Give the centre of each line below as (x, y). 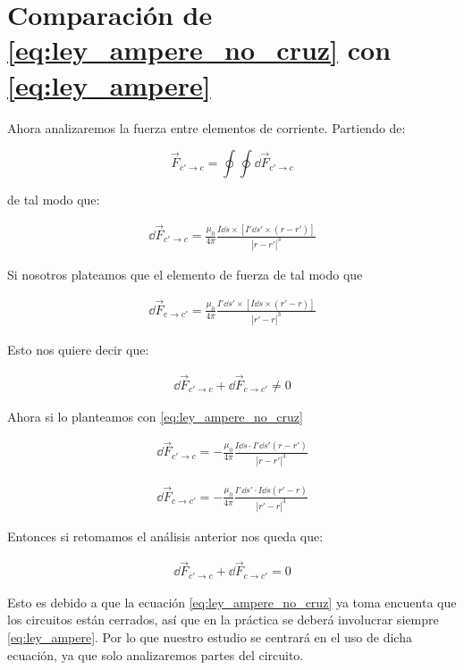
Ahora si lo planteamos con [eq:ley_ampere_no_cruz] (155, 416)
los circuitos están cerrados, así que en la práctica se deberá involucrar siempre (223, 620)
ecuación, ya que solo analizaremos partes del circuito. (156, 654)
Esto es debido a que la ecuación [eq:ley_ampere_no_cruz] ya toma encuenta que (232, 602)
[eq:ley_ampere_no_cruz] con (199, 50)
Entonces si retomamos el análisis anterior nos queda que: (165, 536)
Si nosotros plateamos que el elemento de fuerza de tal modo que (185, 274)
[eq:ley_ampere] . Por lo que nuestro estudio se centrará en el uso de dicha (210, 637)
